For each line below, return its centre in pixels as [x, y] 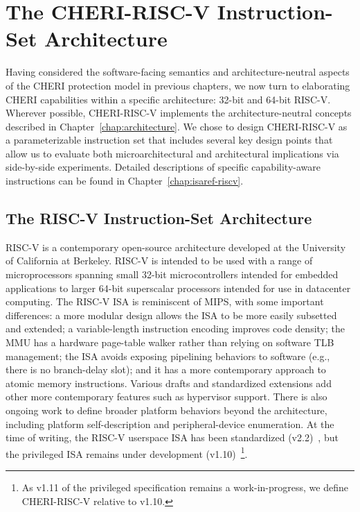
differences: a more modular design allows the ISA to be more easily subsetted [171, 315]
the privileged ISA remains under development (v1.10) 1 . [127, 452]
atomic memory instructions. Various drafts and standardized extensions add [169, 383]
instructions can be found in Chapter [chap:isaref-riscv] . [125, 181]
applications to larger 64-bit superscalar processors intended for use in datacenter [178, 288]
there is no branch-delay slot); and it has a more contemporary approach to [166, 369]
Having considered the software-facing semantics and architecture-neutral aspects [178, 72]
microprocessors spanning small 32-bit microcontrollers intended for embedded [172, 274]
